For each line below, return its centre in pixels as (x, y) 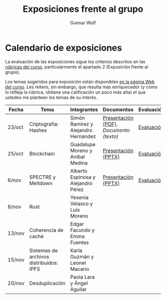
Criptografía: (44, 124)
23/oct (16, 127)
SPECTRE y (42, 177)
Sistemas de (44, 250)
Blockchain (42, 153)
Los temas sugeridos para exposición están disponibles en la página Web (80, 81)
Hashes (38, 130)
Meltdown (41, 183)
